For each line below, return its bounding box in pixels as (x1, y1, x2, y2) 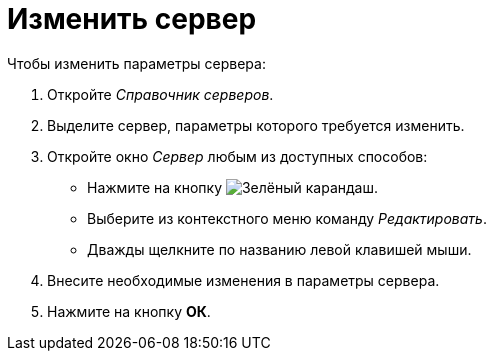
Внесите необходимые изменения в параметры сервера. (47, 271, 440, 289)
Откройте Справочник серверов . (47, 85, 274, 103)
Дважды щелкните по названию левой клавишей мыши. (87, 240, 472, 258)
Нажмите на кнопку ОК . (47, 302, 211, 320)
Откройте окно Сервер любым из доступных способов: (47, 147, 428, 165)
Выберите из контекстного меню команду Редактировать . (87, 209, 487, 227)
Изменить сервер (7, 2, 257, 36)
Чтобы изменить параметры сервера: (7, 54, 266, 72)
